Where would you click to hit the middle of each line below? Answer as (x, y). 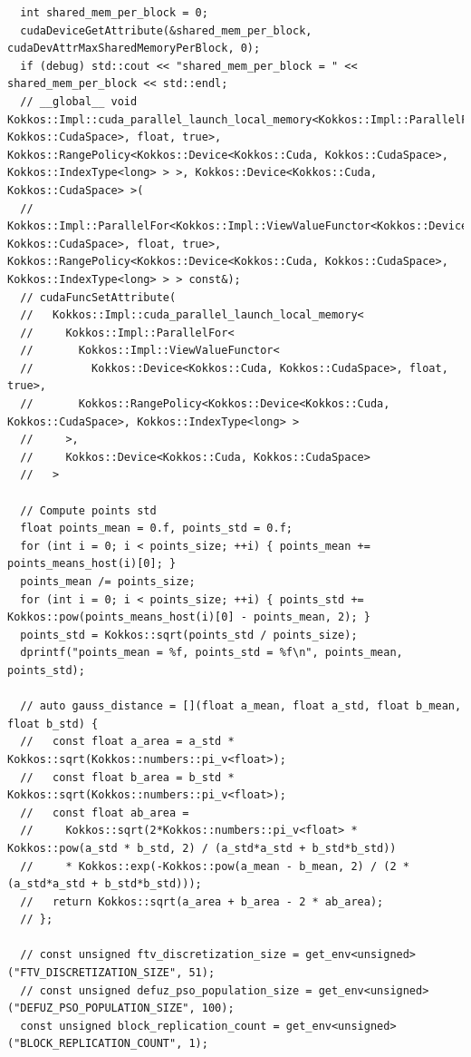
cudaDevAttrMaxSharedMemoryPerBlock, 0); (134, 49)
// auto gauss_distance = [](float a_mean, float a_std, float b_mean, (241, 706)
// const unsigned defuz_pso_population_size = (166, 990)
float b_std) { (53, 724)
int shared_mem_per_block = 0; (114, 13)
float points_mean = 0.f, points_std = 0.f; (156, 528)
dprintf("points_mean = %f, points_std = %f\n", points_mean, (211, 653)
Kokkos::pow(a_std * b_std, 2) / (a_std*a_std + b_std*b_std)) (202, 848)
